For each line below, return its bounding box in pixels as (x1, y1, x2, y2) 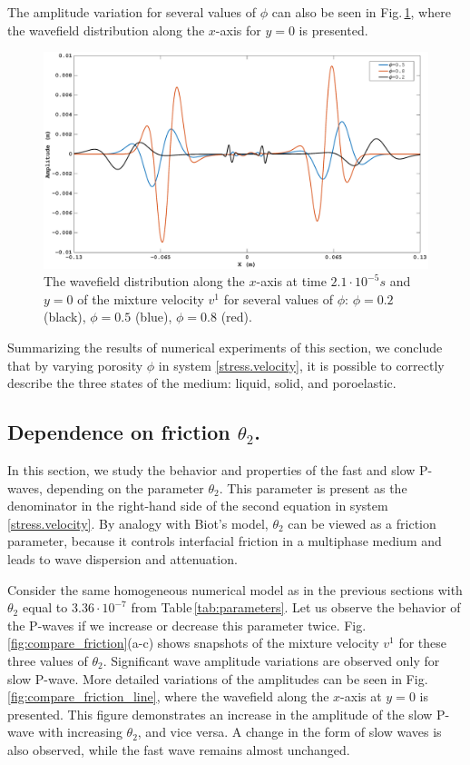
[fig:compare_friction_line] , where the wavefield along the (7, 687, 329, 706)
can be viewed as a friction (288, 513, 436, 532)
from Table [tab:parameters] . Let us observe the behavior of (131, 598, 461, 617)
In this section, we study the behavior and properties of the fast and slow (7, 461, 416, 480)
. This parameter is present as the (219, 478, 407, 497)
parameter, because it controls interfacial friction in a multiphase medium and (7, 532, 442, 551)
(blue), (134, 307, 172, 326)
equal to (22, 598, 68, 617)
